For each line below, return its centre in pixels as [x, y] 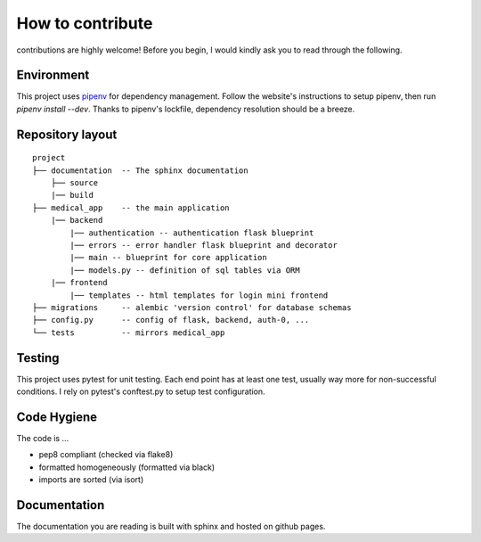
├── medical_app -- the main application [131, 208]
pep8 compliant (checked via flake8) [106, 455]
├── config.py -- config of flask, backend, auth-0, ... [171, 320]
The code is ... [43, 438]
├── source [74, 183]
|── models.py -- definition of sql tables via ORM [185, 270]
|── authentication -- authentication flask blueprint [192, 233]
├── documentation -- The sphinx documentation [140, 170]
